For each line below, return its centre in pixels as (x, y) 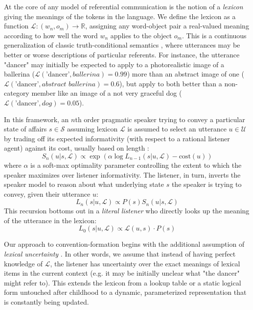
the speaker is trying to (207, 184)
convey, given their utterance (47, 194)
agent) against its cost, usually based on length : (77, 148)
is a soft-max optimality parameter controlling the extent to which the (136, 165)
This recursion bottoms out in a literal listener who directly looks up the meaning (127, 211)
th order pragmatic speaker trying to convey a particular (160, 119)
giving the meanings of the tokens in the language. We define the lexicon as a (120, 16)
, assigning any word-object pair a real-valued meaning (167, 26)
